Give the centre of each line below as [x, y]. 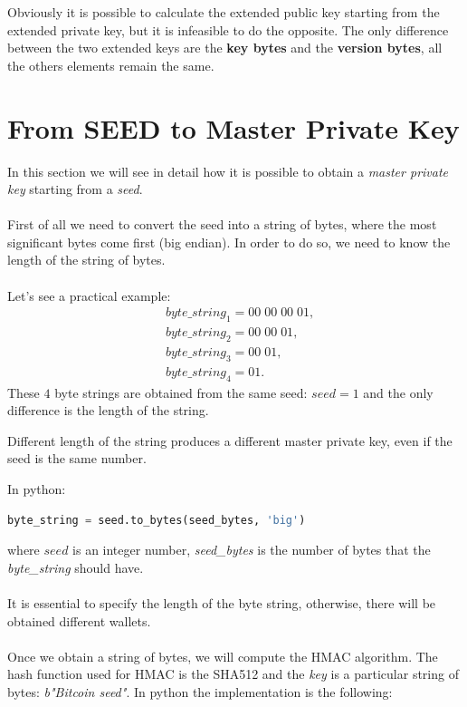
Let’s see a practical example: [89, 295]
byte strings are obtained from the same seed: [181, 392]
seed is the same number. [77, 458]
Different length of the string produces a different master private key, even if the [230, 440]
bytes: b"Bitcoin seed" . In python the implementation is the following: [200, 691]
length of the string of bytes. [86, 260]
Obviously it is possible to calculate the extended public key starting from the [224, 12]
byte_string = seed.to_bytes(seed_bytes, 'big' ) [157, 520]
